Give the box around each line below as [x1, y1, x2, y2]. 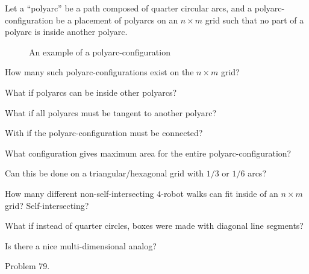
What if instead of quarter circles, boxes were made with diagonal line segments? [5, 219, 304, 232]
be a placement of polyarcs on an [55, 13, 178, 26]
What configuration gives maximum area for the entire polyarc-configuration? [5, 146, 292, 159]
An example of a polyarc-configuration [29, 45, 170, 58]
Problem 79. [5, 260, 50, 272]
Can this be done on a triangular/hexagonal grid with [5, 167, 204, 179]
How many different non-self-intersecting [5, 187, 154, 199]
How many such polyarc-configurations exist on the [5, 66, 194, 78]
